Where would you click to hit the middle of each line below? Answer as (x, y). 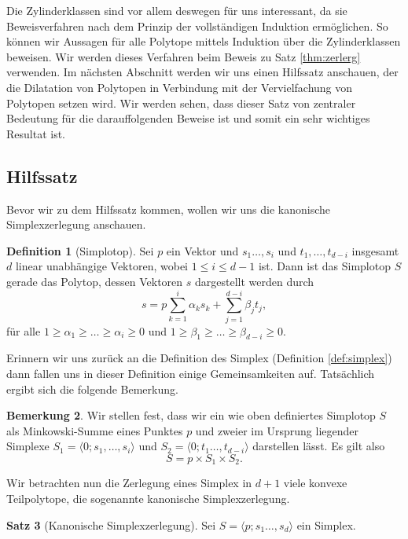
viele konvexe (315, 483)
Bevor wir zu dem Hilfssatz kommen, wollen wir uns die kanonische (169, 209)
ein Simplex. (326, 524)
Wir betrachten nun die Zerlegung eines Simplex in (129, 483)
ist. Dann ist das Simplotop (324, 266)
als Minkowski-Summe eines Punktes (95, 430)
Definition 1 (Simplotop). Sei (80, 250)
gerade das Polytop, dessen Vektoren (95, 281)
